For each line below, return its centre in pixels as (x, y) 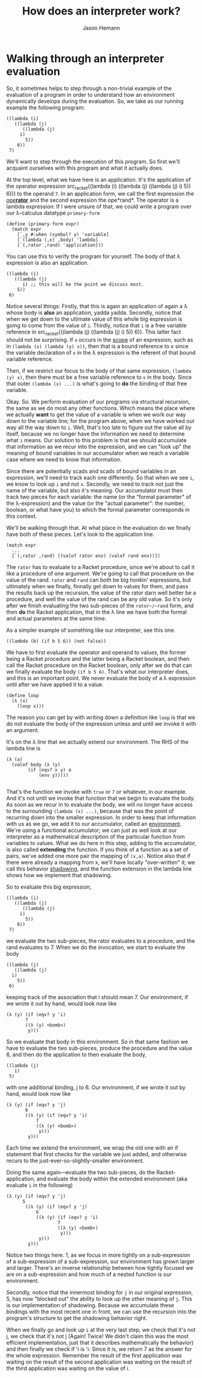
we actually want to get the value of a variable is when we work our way (96, 414)
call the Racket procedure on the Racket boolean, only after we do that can (99, 665)
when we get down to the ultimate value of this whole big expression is (94, 319)
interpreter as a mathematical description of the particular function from (96, 837)
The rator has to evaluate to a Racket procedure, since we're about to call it (100, 567)
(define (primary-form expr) (43, 224)
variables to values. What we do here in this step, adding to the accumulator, (101, 843)
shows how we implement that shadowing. (59, 875)
